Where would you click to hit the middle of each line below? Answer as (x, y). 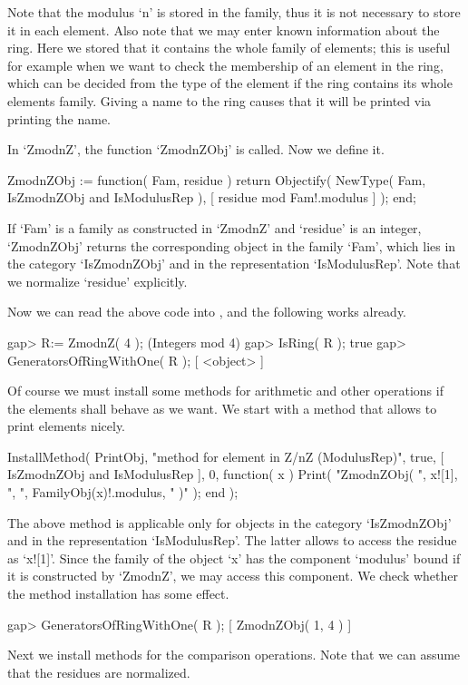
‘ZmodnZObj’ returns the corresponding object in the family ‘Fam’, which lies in (232, 245)
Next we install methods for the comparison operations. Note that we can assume (234, 655)
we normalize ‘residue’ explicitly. (97, 281)
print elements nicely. (67, 426)
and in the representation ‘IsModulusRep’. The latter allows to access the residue (232, 540)
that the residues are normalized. (99, 672)
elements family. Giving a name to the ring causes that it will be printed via (219, 100)
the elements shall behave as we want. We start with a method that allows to (222, 408)
